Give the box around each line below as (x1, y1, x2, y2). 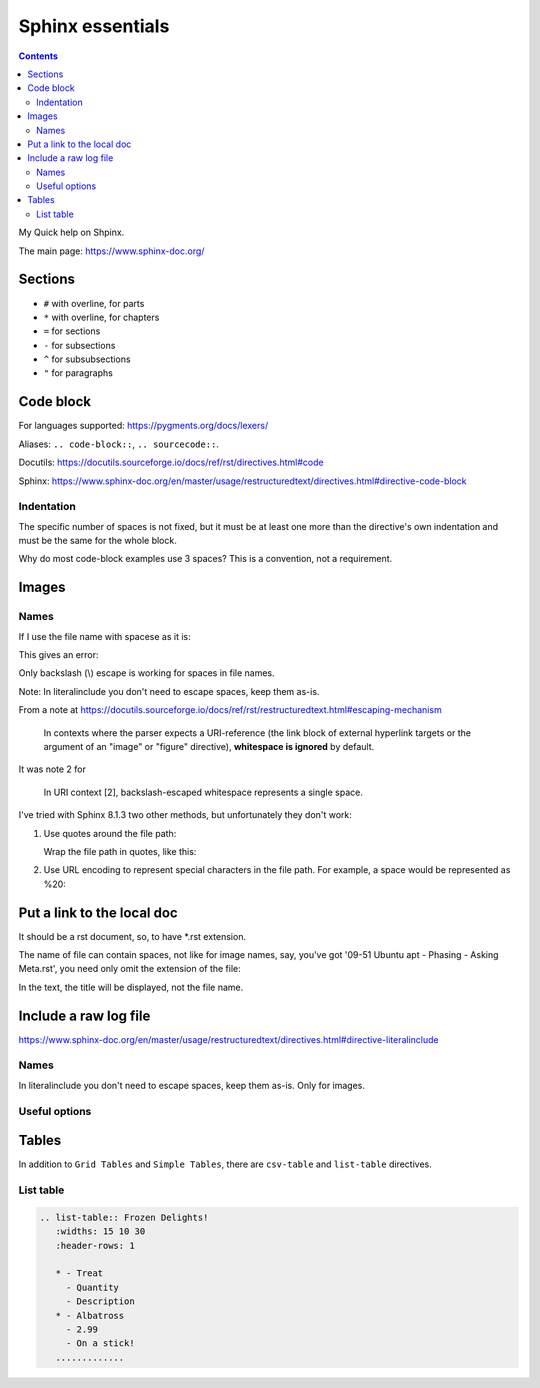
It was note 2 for (18, 763, 87, 775)
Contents (18, 50, 59, 62)
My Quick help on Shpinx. (18, 226, 125, 239)
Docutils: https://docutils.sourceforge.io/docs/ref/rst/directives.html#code (18, 456, 324, 469)
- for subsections (43, 339, 116, 351)
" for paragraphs (43, 367, 114, 379)
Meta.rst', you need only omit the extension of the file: (18, 963, 242, 975)
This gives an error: (18, 649, 99, 661)
